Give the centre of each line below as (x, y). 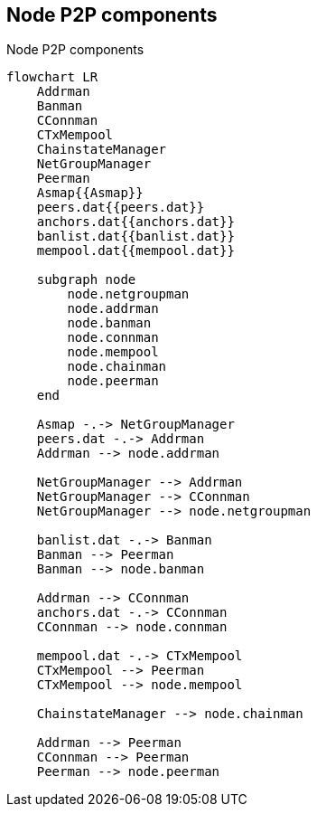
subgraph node (86, 280)
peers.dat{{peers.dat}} (121, 208)
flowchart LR (52, 77)
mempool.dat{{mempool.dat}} (135, 251)
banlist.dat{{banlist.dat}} (135, 237)
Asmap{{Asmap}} (90, 193)
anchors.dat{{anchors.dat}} (135, 222)
